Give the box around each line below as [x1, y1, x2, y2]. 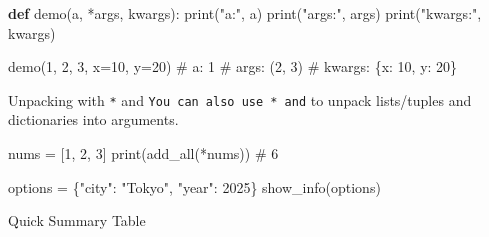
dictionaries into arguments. [8, 109, 179, 130]
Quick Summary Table [8, 210, 146, 231]
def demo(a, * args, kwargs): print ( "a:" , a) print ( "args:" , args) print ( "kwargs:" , [8, 3, 482, 23]
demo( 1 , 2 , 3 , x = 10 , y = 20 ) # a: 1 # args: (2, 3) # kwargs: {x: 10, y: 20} [8, 56, 458, 77]
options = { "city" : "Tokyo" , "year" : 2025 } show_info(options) [8, 176, 381, 197]
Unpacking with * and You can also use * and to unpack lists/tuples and [8, 89, 472, 110]
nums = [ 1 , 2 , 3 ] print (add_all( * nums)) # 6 [8, 143, 279, 164]
